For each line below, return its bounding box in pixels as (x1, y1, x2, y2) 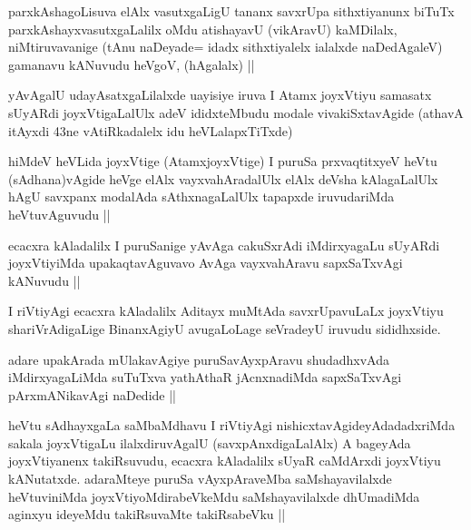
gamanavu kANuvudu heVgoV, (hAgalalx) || (8, 54, 255, 74)
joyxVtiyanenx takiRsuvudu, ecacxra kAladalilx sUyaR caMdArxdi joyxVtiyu (8, 451, 441, 470)
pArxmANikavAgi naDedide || (8, 385, 176, 404)
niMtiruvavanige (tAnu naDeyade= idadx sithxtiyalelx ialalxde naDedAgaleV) (8, 37, 443, 56)
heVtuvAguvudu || (8, 204, 111, 223)
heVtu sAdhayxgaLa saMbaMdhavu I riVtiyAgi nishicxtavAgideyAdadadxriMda (8, 416, 456, 435)
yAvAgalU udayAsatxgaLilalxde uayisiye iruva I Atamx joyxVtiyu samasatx (8, 85, 432, 104)
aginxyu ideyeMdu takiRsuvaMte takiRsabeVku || (8, 505, 286, 524)
